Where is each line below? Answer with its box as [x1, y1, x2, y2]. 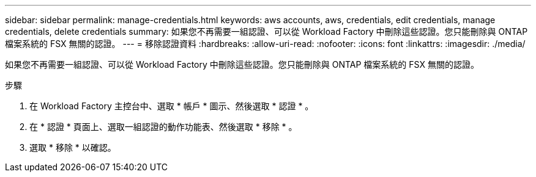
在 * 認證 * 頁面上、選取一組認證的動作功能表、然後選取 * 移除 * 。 [29, 121, 297, 132]
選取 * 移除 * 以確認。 [29, 142, 116, 153]
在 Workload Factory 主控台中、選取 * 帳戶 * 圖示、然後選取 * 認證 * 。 [29, 101, 314, 111]
